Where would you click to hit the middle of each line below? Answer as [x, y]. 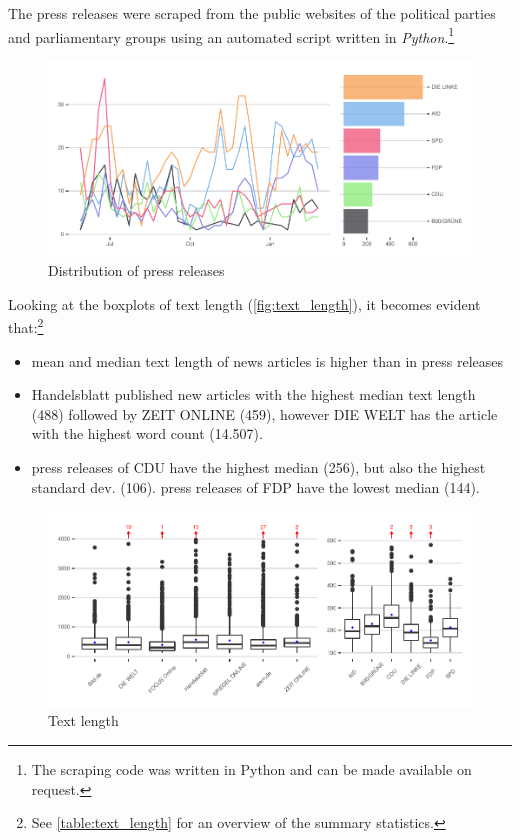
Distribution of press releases [136, 270]
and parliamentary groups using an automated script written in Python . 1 [231, 35]
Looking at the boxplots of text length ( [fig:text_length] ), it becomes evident [244, 303]
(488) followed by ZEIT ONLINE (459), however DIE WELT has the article [264, 413]
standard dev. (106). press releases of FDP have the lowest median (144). [255, 486]
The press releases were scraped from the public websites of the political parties [252, 13]
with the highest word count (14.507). [147, 433]
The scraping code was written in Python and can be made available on [251, 769]
